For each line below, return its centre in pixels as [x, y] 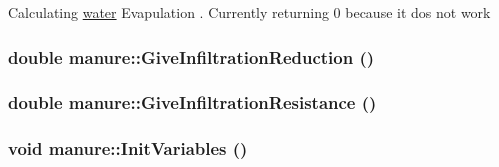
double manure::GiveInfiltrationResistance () [192, 102]
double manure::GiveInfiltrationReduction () [191, 56]
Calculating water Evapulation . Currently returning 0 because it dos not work [249, 12]
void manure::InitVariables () [128, 148]
